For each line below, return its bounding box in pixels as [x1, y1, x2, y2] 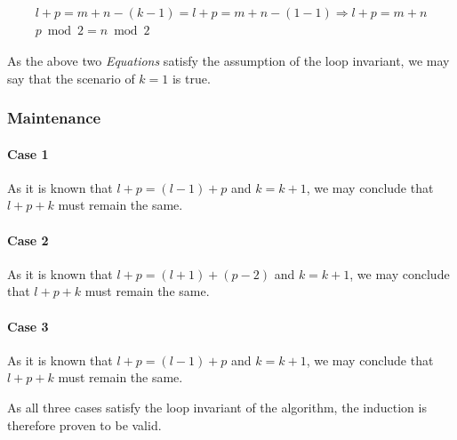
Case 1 [7, 144, 49, 163]
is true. [172, 68, 211, 87]
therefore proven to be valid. [7, 415, 162, 434]
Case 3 [7, 316, 49, 335]
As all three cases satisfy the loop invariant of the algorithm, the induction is [7, 398, 427, 417]
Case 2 [7, 230, 49, 249]
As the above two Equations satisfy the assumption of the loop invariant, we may [7, 52, 450, 70]
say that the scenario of [7, 68, 135, 87]
